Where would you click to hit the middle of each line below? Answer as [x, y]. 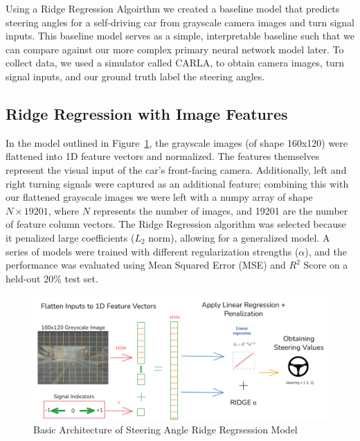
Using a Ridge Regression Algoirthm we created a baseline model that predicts [173, 8]
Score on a [326, 265]
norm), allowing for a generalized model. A [239, 237]
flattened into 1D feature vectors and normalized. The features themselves [163, 156]
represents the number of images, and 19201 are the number [220, 210]
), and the [326, 251]
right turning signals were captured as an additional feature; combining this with [177, 183]
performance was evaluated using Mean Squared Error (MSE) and [146, 265]
